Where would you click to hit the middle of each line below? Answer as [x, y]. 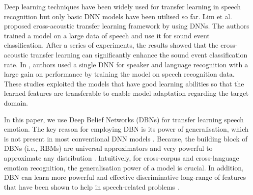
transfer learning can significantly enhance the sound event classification [139, 54]
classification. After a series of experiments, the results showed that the [111, 45]
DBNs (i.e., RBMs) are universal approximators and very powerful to [108, 148]
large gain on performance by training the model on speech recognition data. [119, 74]
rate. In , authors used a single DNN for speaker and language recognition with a [126, 64]
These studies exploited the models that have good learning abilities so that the [124, 83]
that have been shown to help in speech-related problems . [92, 186]
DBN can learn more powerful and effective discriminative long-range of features [125, 177]
